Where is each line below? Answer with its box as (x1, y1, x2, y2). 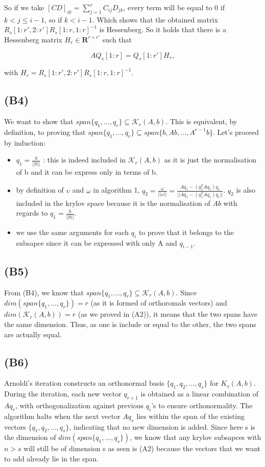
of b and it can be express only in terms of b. (16, 166, 158, 177)
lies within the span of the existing (136, 410, 245, 421)
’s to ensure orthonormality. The (151, 400, 253, 410)
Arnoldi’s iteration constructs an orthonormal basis (4, 378, 164, 388)
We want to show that (4, 116, 74, 127)
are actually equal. (4, 329, 62, 339)
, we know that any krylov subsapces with (130, 432, 261, 442)
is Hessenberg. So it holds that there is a (99, 24, 226, 35)
